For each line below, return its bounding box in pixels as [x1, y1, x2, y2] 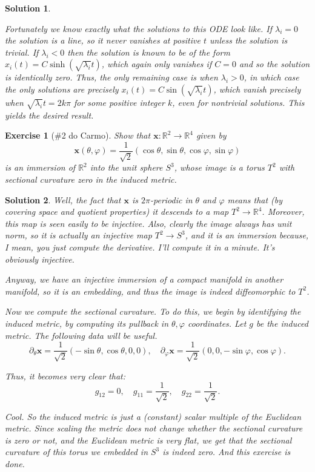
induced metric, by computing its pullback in [5, 316, 169, 329]
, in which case [244, 71, 299, 84]
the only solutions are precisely [5, 82, 119, 95]
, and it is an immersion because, [185, 229, 309, 241]
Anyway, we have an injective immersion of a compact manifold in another [5, 273, 283, 286]
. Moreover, [262, 205, 305, 218]
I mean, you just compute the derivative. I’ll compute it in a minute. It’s [5, 240, 275, 253]
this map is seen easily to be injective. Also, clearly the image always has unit [5, 217, 292, 229]
